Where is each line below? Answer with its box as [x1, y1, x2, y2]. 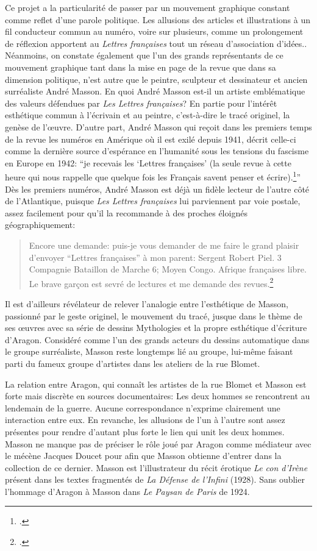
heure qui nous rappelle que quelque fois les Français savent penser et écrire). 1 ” [5, 169, 301, 183]
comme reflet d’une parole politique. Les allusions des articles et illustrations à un [5, 13, 310, 26]
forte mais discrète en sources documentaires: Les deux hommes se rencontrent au [5, 389, 310, 402]
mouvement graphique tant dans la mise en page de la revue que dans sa [5, 60, 276, 73]
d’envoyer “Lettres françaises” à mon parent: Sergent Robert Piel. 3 [29, 251, 282, 263]
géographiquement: [5, 218, 76, 231]
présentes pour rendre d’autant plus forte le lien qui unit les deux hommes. [5, 425, 285, 438]
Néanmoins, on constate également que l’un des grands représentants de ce [5, 49, 283, 62]
